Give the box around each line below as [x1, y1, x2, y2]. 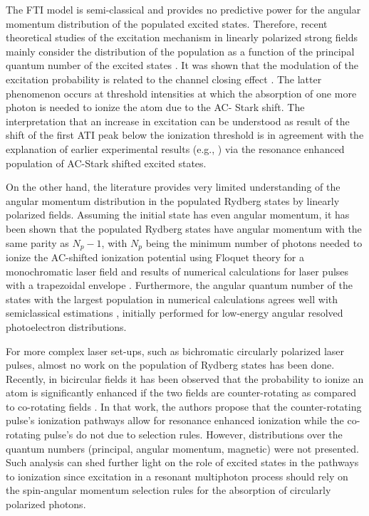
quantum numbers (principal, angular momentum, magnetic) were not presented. [6, 441, 359, 456]
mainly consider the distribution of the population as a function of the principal [6, 43, 355, 58]
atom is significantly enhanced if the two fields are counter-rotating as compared [6, 385, 356, 400]
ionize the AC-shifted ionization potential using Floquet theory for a [6, 249, 304, 264]
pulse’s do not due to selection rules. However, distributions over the [43, 427, 343, 442]
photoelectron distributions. [6, 319, 127, 334]
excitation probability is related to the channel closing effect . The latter [6, 71, 322, 86]
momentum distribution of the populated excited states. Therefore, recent [6, 16, 328, 31]
